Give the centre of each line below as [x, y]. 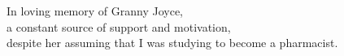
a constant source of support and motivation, [119, 26]
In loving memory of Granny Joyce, [95, 11]
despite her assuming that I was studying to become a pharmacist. [172, 43]
